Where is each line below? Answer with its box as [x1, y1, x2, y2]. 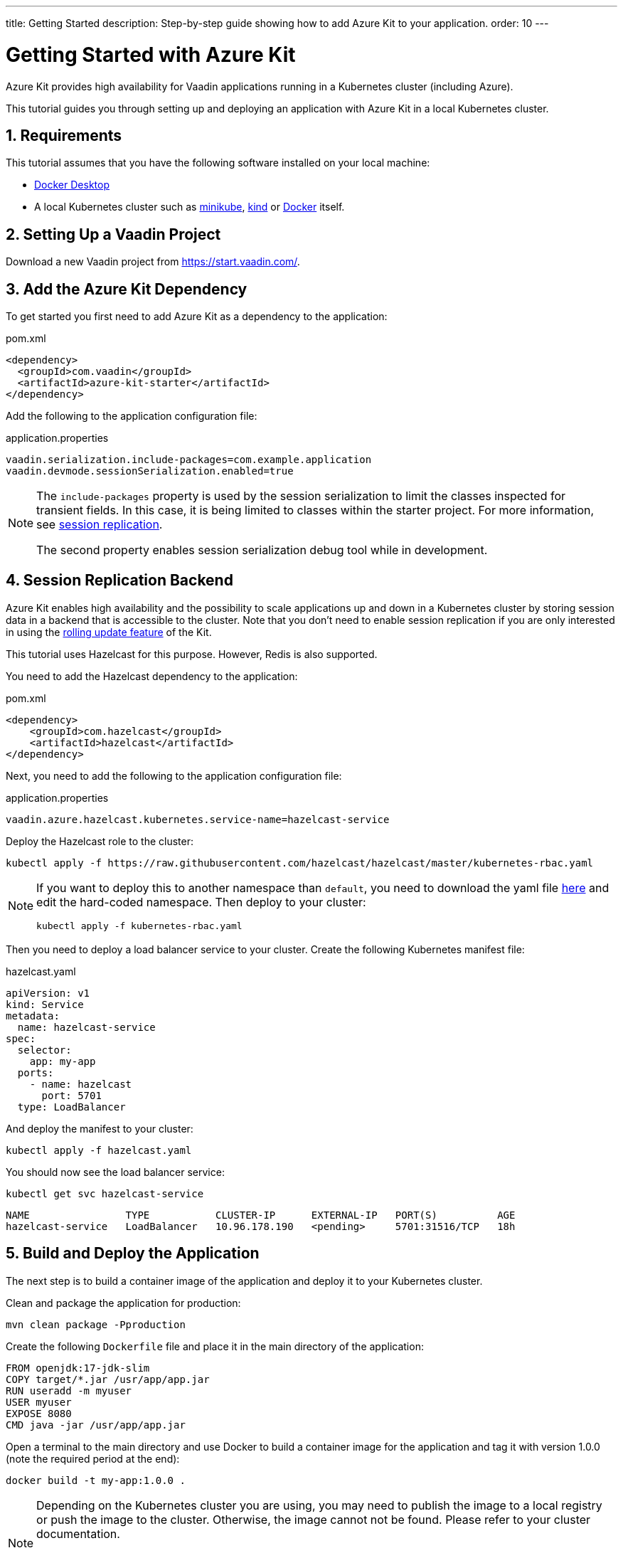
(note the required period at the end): [6, 1452, 180, 1465]
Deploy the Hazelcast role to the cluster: [6, 834, 193, 847]
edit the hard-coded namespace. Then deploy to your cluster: [36, 894, 366, 909]
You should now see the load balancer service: [6, 1165, 225, 1178]
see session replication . [36, 517, 163, 532]
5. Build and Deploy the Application [6, 1244, 260, 1263]
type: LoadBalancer [17, 1101, 126, 1113]
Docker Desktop [34, 179, 110, 191]
